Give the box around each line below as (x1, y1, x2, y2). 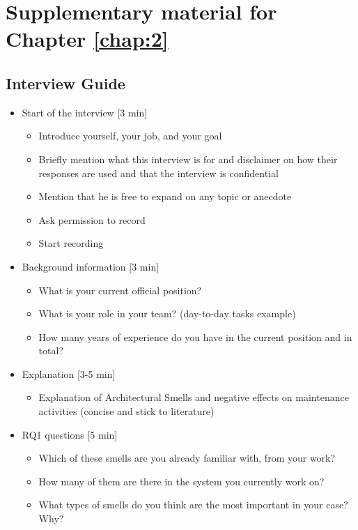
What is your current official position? (38, 282, 202, 297)
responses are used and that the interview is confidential (38, 165, 279, 180)
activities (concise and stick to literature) (38, 404, 215, 418)
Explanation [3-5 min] (22, 366, 116, 381)
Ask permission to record (38, 212, 146, 227)
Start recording (38, 236, 104, 250)
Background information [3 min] (22, 259, 159, 273)
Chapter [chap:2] (6, 24, 169, 53)
